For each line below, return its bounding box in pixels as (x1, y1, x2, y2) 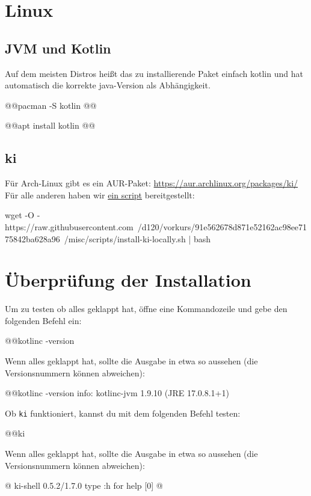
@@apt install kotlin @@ (5, 119, 96, 132)
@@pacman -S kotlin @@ (5, 99, 97, 111)
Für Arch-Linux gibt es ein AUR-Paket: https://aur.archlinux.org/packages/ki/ (5, 177, 298, 189)
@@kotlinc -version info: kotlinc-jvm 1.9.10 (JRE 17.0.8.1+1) (5, 387, 229, 399)
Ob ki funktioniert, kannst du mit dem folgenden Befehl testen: (5, 406, 241, 419)
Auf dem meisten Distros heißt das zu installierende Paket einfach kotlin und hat (5, 67, 303, 79)
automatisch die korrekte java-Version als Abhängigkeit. (5, 79, 211, 91)
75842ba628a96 (5, 232, 60, 245)
